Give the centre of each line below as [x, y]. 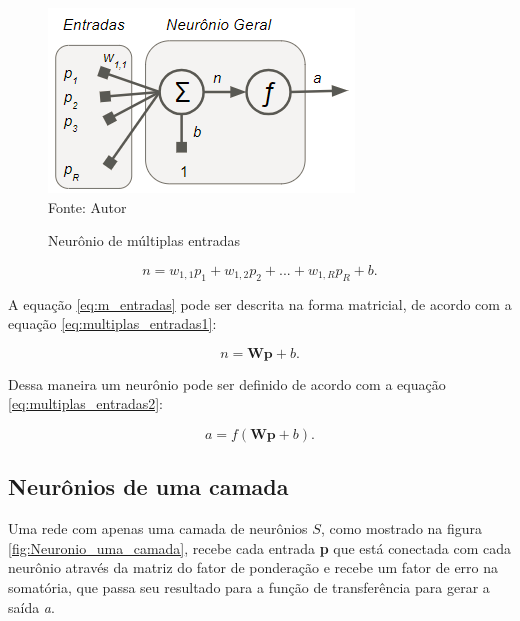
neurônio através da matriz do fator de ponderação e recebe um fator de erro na [253, 567]
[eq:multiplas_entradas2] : [86, 403]
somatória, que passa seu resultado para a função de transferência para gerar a [249, 586]
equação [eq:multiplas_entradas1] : [112, 323]
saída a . [31, 606]
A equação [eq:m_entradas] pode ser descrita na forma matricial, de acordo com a [260, 303]
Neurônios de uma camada [148, 486]
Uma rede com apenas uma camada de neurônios [158, 528]
